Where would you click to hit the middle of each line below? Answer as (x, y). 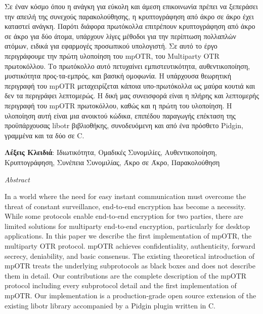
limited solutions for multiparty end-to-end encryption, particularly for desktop (127, 226)
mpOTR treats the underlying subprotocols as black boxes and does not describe (130, 266)
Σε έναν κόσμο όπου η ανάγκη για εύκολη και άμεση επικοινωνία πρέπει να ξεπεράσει (131, 6)
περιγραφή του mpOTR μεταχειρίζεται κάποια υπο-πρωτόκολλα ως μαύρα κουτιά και (130, 85)
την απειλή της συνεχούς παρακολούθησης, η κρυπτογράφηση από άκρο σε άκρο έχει (129, 16)
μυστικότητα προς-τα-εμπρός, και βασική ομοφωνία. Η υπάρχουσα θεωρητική (118, 76)
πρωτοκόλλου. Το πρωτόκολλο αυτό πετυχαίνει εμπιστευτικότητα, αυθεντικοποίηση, (127, 66)
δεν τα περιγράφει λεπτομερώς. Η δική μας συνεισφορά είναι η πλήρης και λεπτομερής (132, 95)
